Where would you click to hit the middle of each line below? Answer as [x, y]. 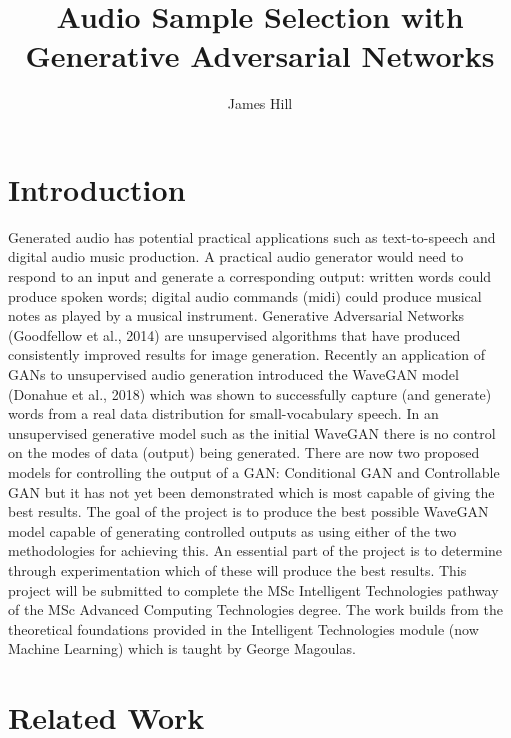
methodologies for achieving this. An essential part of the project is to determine [255, 550]
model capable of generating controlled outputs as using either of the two [232, 530]
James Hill [260, 103]
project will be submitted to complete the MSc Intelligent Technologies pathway [253, 589]
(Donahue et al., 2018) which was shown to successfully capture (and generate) [250, 393]
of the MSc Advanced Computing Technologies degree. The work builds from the [255, 609]
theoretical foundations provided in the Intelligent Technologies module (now [243, 628]
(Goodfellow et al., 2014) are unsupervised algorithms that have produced [234, 334]
